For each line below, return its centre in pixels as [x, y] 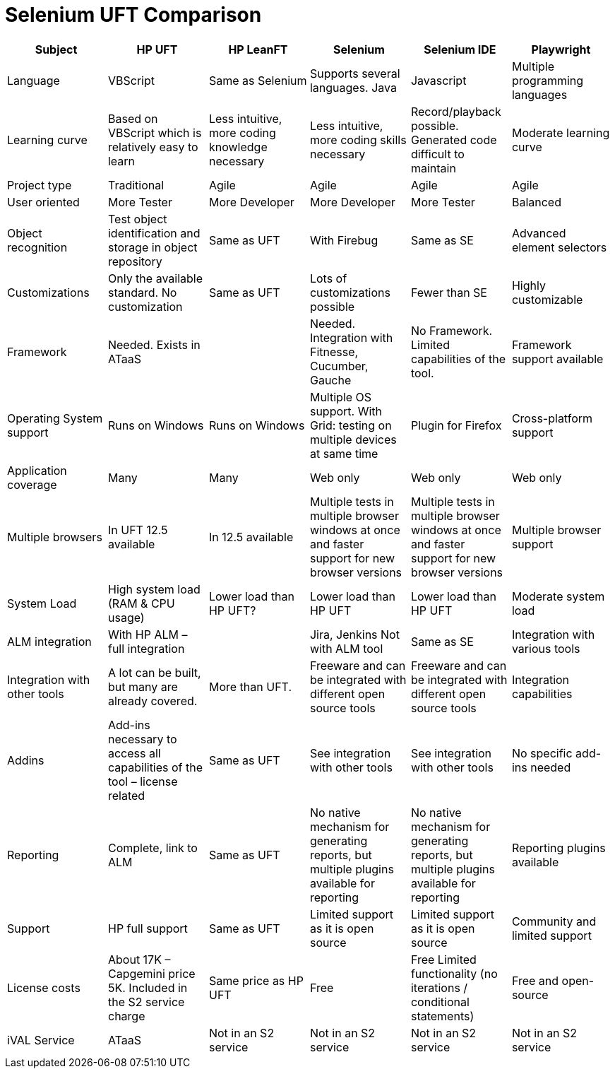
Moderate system [558, 596]
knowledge [238, 147]
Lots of [328, 278]
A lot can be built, [154, 672]
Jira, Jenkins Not [354, 634]
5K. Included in [148, 987]
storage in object [153, 247]
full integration [146, 648]
